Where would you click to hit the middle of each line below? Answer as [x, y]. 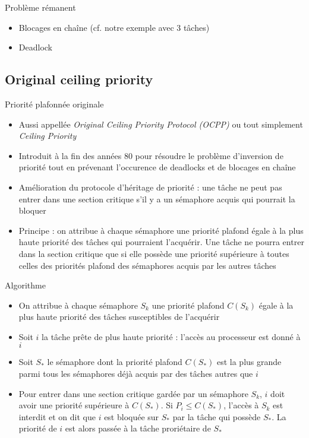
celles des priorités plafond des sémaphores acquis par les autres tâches [147, 265]
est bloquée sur [132, 416]
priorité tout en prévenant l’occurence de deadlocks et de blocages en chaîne [157, 167]
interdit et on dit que [57, 416]
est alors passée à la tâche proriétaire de [138, 428]
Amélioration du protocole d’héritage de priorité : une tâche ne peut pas [150, 187]
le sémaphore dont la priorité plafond [115, 362]
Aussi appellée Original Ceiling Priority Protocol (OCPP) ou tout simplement [161, 124]
